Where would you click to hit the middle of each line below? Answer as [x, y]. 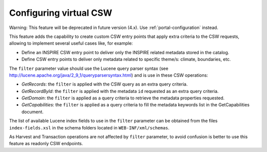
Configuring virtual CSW [61, 13]
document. [33, 112]
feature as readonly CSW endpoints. [46, 144]
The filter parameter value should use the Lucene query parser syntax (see [89, 68]
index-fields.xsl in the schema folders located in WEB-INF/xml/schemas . [89, 127]
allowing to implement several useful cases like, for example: [71, 43]
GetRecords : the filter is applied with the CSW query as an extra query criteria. [105, 84]
